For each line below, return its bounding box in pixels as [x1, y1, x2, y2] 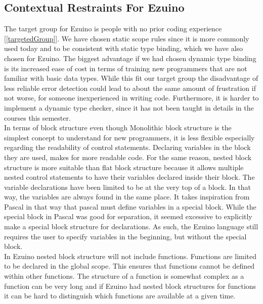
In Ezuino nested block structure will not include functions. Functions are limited [4, 250, 257, 261]
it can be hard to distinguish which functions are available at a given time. [4, 290, 236, 301]
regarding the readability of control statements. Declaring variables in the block [4, 142, 251, 153]
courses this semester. [4, 112, 71, 123]
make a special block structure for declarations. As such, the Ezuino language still [4, 221, 258, 232]
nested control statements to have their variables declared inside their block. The [4, 172, 255, 182]
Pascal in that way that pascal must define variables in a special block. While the [4, 201, 256, 212]
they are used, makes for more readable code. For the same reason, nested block [4, 151, 252, 162]
